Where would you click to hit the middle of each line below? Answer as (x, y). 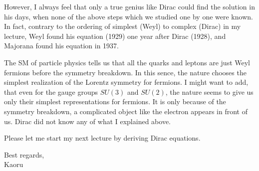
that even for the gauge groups (51, 91)
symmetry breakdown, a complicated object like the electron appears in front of (126, 111)
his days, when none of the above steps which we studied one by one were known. (129, 16)
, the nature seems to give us (209, 91)
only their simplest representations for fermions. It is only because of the (115, 101)
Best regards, (24, 154)
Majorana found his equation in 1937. (62, 46)
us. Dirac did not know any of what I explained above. (87, 121)
